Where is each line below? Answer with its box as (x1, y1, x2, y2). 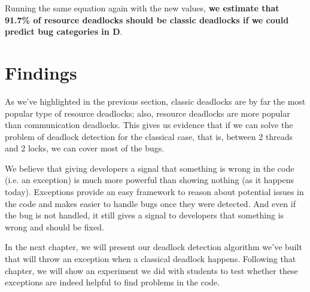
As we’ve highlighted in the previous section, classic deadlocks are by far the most (5, 95, 306, 107)
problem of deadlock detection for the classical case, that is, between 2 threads (5, 130, 293, 142)
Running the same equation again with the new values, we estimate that (5, 2, 279, 14)
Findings (5, 60, 77, 84)
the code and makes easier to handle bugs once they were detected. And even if (5, 197, 296, 209)
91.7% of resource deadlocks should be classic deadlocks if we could (5, 13, 289, 26)
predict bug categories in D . (5, 25, 123, 38)
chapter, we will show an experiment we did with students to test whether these (5, 264, 298, 276)
